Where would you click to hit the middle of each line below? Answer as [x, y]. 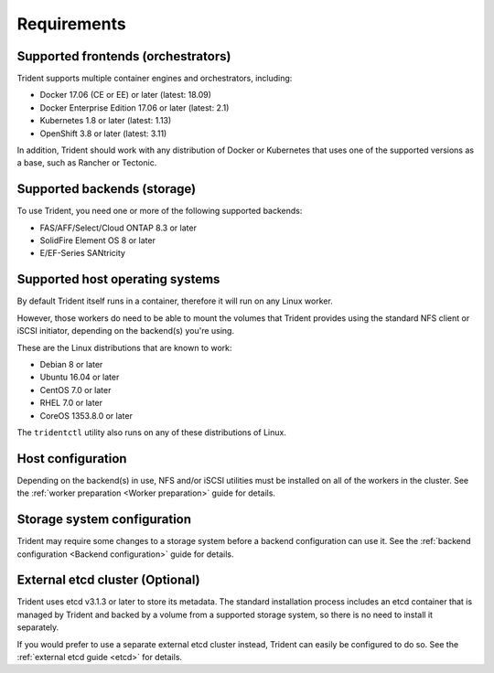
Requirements [72, 24]
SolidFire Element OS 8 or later [97, 240]
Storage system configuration [104, 520]
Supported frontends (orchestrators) [124, 56]
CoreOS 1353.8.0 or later [86, 415]
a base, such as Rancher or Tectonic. [87, 163]
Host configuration [72, 459]
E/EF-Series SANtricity [82, 253]
